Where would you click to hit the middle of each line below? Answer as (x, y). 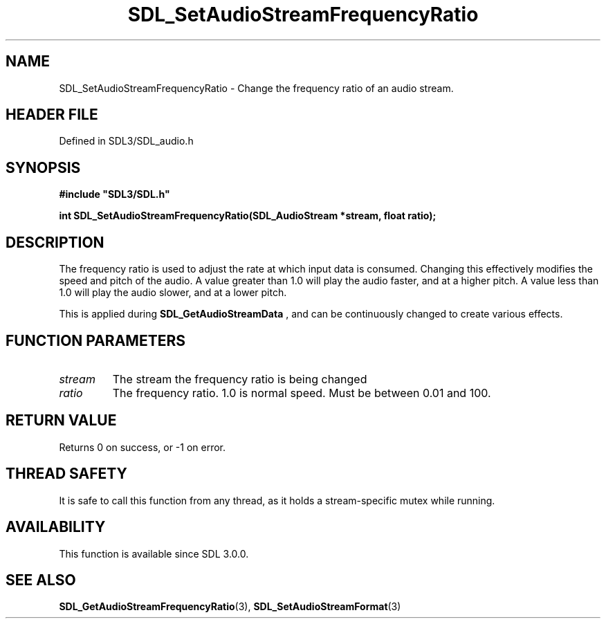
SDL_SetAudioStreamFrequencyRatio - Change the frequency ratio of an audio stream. (256, 88)
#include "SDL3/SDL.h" (114, 194)
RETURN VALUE (61, 421)
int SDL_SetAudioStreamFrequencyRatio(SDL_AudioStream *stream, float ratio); (248, 216)
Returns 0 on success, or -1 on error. (143, 447)
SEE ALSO (41, 580)
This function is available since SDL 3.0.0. (154, 553)
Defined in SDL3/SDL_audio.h (126, 141)
